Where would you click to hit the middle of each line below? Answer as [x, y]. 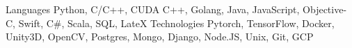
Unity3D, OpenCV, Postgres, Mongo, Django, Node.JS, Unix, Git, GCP [160, 37]
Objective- [325, 9]
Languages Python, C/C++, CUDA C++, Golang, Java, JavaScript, [153, 9]
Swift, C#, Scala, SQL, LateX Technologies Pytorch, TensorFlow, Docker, [176, 23]
